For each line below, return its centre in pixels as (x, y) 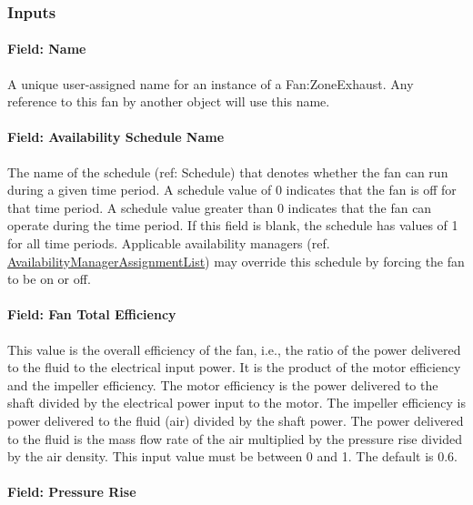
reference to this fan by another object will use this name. (169, 101)
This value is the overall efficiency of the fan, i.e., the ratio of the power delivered (234, 349)
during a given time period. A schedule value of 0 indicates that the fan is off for (232, 190)
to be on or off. (49, 279)
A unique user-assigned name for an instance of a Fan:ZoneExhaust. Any (211, 83)
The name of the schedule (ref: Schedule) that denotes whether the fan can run (228, 172)
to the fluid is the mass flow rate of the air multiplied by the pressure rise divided (235, 438)
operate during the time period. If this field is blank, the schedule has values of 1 (233, 225)
